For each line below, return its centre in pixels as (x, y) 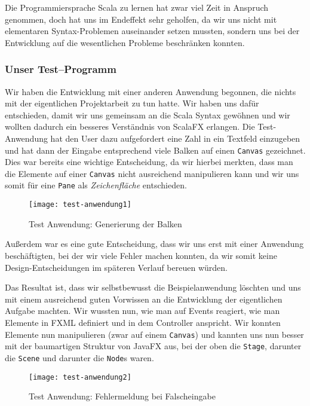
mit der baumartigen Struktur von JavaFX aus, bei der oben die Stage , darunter (153, 346)
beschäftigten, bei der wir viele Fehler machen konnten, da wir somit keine (141, 255)
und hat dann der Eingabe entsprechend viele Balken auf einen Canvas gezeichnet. (155, 150)
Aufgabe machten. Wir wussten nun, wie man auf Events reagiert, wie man (142, 311)
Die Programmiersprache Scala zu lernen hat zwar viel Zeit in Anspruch (137, 7)
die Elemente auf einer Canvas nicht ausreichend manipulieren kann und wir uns (152, 173)
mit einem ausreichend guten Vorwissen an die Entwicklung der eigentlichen (144, 299)
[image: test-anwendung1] (80, 205)
